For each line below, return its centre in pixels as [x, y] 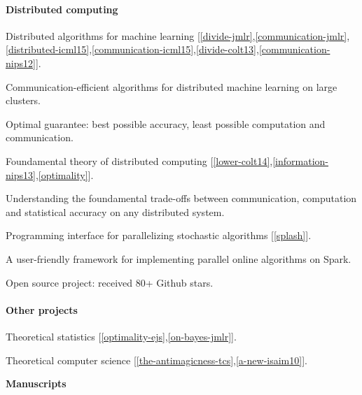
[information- [300, 160]
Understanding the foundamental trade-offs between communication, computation [181, 198]
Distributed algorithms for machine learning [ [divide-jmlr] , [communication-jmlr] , [178, 35]
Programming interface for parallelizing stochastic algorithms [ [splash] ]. [159, 235]
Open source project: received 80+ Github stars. [110, 282]
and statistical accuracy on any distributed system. [115, 211]
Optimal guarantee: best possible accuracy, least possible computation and [166, 123]
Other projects [42, 309]
